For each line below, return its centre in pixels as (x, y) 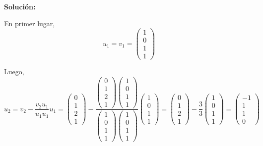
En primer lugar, (30, 23)
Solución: (20, 6)
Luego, (14, 72)
